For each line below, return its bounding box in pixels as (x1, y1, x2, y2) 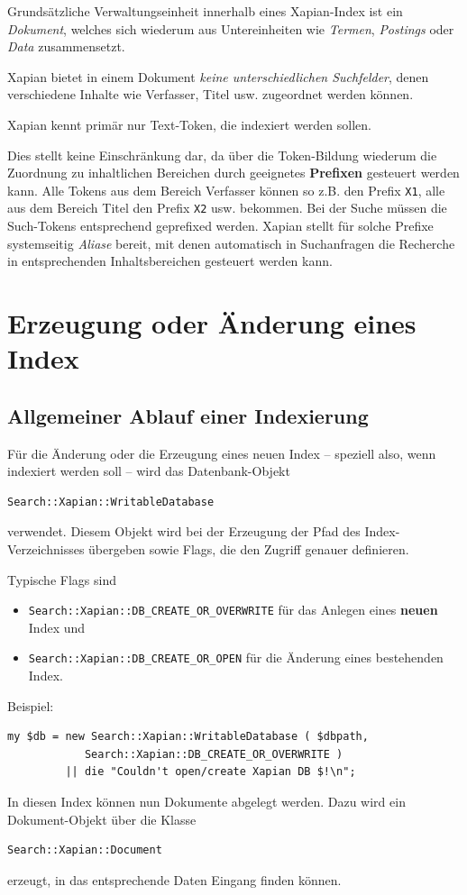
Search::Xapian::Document (7, 844, 162, 857)
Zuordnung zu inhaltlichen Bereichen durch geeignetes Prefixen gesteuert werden (7, 163, 460, 182)
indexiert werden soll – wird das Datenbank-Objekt (7, 461, 290, 480)
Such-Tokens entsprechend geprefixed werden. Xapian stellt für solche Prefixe (7, 216, 434, 235)
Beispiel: (7, 696, 54, 715)
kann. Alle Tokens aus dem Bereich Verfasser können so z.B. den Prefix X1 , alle (7, 180, 445, 199)
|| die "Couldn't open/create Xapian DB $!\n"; (65, 765, 356, 779)
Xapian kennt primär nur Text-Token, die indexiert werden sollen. (7, 114, 371, 133)
